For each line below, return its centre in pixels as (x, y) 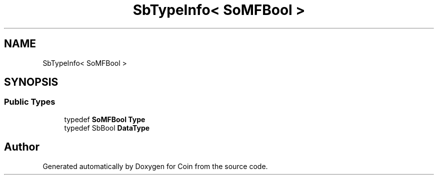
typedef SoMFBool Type (105, 119)
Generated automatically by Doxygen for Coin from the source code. (155, 166)
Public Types (30, 102)
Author (22, 147)
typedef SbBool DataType (107, 128)
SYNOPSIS (31, 82)
